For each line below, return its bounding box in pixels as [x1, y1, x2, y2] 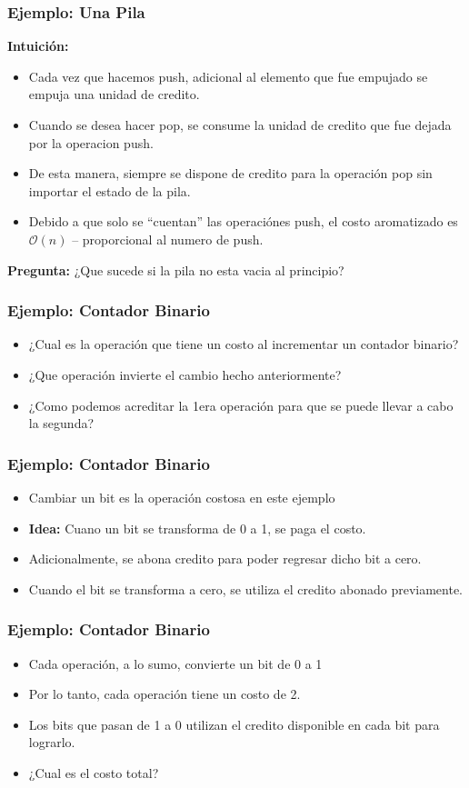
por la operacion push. [28, 133, 154, 152]
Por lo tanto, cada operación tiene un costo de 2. [28, 684, 301, 703]
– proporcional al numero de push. [72, 229, 264, 248]
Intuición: [7, 36, 69, 55]
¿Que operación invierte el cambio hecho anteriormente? [28, 364, 342, 384]
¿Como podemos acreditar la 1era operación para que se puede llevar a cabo [28, 395, 454, 414]
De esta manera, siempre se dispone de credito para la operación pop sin [28, 164, 433, 183]
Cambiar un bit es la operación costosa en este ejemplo [28, 487, 335, 506]
